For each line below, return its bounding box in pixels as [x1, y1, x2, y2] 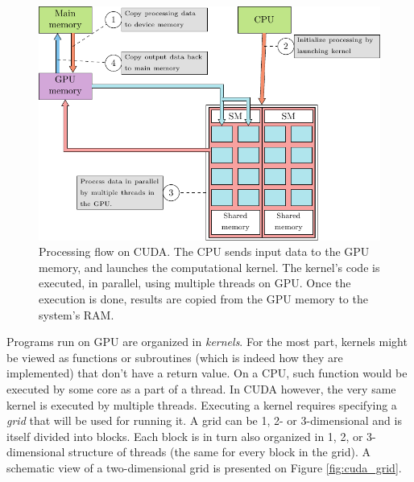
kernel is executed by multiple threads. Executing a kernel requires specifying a [6, 396, 397, 413]
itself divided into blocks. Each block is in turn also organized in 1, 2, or [6, 427, 363, 444]
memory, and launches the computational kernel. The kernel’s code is [39, 258, 380, 275]
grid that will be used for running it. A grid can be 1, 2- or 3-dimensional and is [6, 412, 402, 429]
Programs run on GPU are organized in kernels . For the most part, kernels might [6, 333, 408, 350]
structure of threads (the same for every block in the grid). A [68, 443, 371, 460]
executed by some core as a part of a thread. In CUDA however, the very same [6, 381, 396, 397]
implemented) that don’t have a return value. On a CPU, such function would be [6, 365, 408, 381]
